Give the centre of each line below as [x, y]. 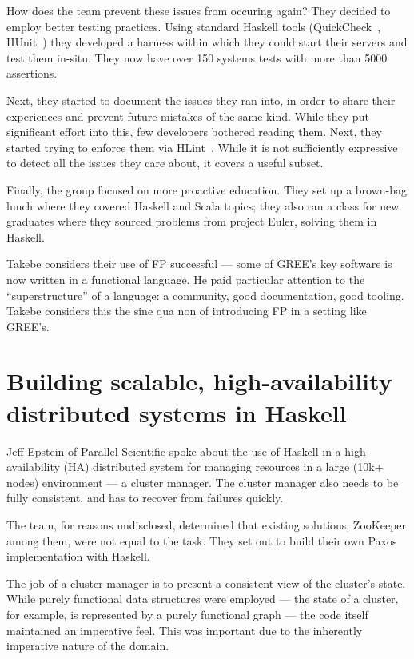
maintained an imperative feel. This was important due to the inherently [185, 630]
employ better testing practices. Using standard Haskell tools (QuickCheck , [194, 26]
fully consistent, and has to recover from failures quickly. [145, 498]
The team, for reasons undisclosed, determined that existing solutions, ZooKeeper [207, 524]
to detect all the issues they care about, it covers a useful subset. [165, 163]
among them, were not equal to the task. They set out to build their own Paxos [202, 540]
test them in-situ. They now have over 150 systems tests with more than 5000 [197, 57]
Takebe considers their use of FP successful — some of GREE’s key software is [199, 264]
